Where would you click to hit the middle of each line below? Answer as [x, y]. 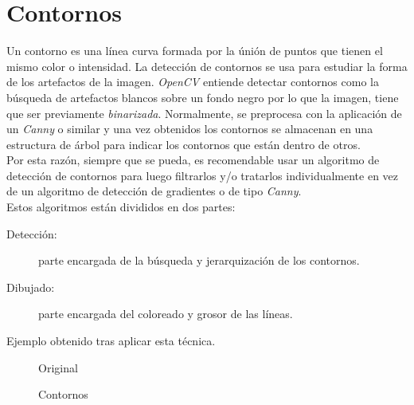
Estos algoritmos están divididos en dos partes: [121, 207]
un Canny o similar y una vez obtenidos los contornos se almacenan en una [190, 129]
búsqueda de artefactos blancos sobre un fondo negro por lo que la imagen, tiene [203, 97]
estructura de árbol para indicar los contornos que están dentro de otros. [184, 144]
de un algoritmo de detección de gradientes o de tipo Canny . [154, 191]
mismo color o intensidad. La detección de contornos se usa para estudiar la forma [207, 66]
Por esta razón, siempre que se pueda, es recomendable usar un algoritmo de [193, 160]
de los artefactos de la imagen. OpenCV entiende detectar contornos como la [193, 82]
